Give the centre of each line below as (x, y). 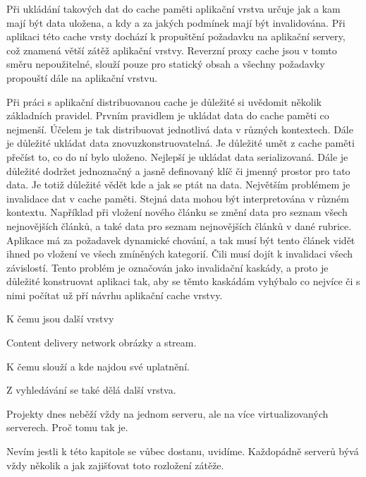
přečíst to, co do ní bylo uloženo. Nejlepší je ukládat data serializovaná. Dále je (177, 156)
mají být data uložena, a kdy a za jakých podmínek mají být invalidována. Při (176, 22)
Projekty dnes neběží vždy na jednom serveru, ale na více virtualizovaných (167, 413)
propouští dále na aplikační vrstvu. (82, 77)
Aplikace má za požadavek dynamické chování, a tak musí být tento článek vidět (181, 240)
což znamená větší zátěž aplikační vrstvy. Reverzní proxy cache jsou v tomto (172, 50)
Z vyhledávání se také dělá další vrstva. (91, 390)
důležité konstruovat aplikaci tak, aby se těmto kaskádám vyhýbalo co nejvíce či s (183, 281)
